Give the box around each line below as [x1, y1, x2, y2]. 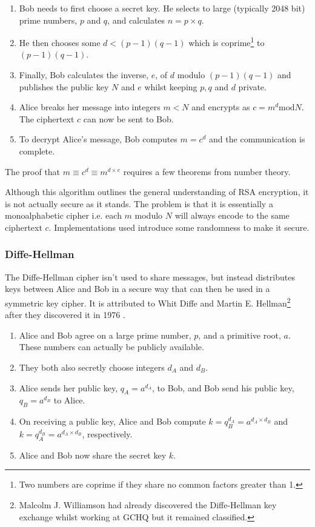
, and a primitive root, [198, 328, 281, 341]
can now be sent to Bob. [83, 112, 174, 125]
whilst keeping [144, 80, 197, 93]
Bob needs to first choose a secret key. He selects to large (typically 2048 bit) [19, 2, 305, 14]
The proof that [5, 165, 61, 177]
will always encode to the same [174, 209, 290, 222]
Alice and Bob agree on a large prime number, [19, 328, 191, 341]
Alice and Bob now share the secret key [19, 448, 167, 461]
